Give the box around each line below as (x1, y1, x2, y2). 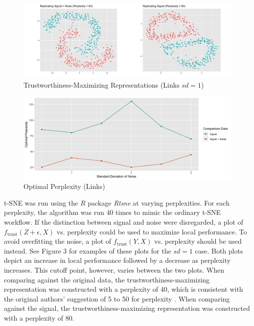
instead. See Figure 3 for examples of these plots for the (4, 245, 171, 256)
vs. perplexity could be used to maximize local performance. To (56, 226, 247, 236)
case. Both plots (195, 245, 243, 256)
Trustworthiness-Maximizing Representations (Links (23, 79, 180, 90)
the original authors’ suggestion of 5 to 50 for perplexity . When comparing (4, 293, 230, 303)
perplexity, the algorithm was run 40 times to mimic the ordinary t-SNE (4, 207, 221, 217)
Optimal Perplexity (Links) (23, 181, 105, 191)
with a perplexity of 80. (4, 312, 74, 323)
